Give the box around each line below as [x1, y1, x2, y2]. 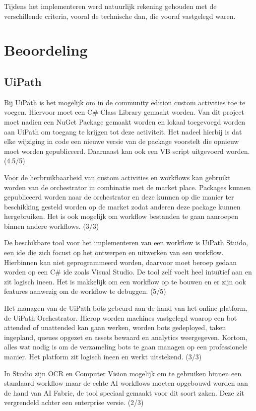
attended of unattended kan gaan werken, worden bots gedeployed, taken [4, 322, 226, 333]
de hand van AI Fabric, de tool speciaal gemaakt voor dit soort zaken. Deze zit [4, 387, 245, 398]
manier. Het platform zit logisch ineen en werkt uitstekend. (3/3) [4, 351, 202, 362]
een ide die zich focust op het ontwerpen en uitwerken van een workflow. [4, 247, 224, 258]
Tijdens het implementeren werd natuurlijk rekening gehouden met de [4, 1, 217, 11]
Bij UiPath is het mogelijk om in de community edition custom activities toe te [4, 97, 246, 107]
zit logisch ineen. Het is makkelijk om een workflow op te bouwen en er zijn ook [4, 276, 246, 286]
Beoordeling [4, 40, 88, 60]
